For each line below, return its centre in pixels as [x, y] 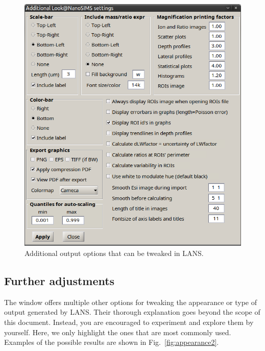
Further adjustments [59, 280]
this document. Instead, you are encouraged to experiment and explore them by [129, 322]
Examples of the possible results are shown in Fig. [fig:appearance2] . [112, 342]
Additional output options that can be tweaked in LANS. [114, 253]
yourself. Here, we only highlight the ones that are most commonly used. [118, 332]
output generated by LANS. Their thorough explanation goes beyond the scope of [132, 312]
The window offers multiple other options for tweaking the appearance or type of [131, 302]
